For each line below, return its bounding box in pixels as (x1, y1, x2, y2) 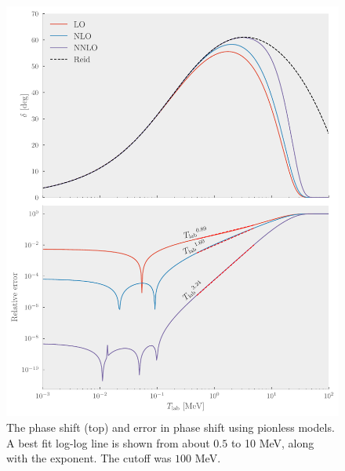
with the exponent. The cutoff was (6, 450, 172, 466)
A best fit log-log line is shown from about (6, 434, 210, 451)
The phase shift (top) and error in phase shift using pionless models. (6, 419, 335, 436)
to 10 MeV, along (231, 434, 314, 451)
